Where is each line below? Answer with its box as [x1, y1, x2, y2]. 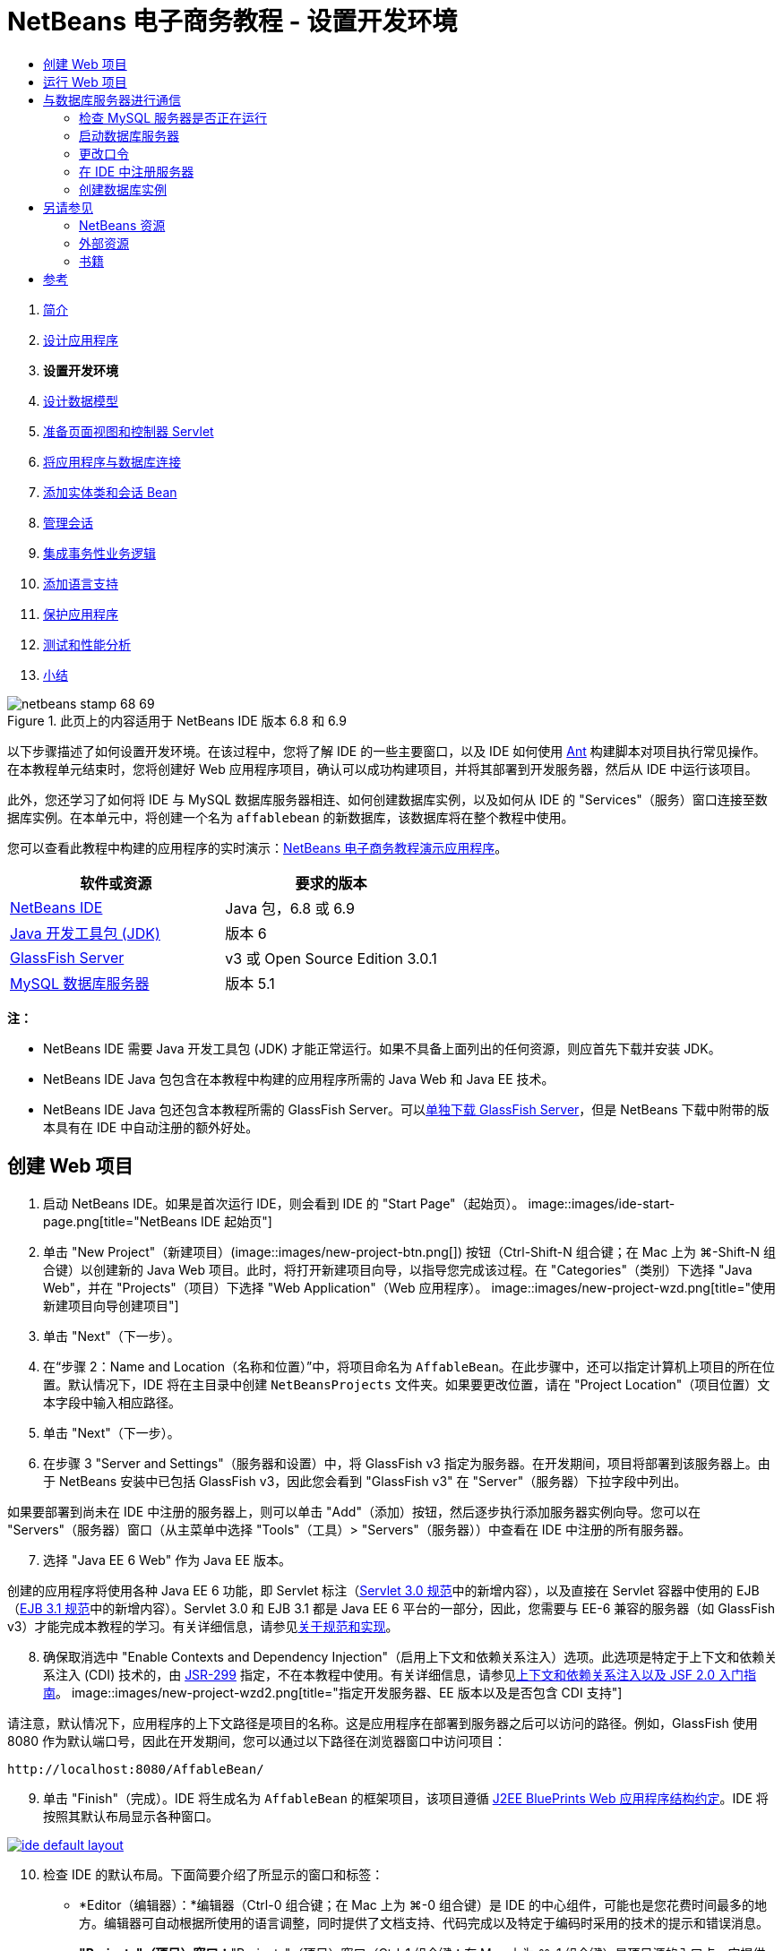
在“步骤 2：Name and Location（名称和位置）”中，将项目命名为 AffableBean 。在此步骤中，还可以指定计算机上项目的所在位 [43, 1358, 775, 1374]
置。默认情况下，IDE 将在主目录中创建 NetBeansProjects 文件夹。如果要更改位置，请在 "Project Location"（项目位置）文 [43, 1376, 770, 1392]
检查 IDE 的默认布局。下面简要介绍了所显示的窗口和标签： [43, 1866, 384, 1882]
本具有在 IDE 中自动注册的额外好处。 [43, 1119, 259, 1135]
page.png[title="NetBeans [43, 1213, 198, 1229]
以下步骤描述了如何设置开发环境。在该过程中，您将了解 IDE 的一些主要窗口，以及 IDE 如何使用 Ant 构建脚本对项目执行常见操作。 [7, 743, 766, 759]
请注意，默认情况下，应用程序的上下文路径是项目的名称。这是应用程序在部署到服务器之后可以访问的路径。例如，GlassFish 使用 [7, 1715, 758, 1731]
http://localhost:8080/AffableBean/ [7, 1761, 264, 1776]
